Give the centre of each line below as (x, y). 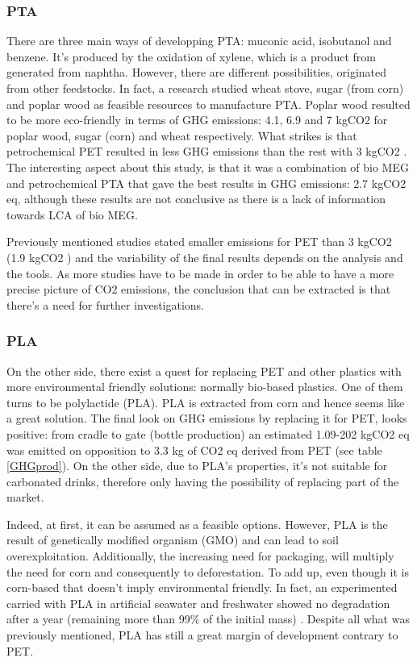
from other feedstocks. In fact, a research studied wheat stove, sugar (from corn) (205, 88)
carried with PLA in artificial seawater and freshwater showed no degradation (198, 603)
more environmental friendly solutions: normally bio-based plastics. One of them (205, 387)
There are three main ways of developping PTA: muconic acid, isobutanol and (199, 41)
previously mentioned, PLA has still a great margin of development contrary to (202, 635)
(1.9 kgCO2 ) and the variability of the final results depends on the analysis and (205, 257)
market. (25, 497)
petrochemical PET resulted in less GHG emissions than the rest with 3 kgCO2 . (207, 151)
